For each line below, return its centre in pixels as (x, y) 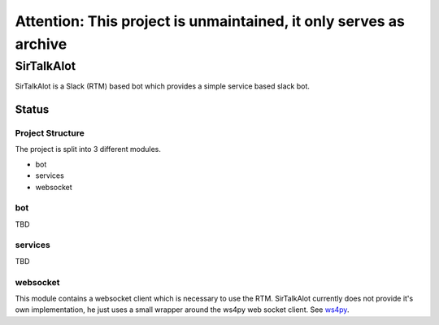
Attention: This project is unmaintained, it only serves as (210, 21)
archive (41, 44)
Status (32, 109)
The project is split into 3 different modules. (88, 149)
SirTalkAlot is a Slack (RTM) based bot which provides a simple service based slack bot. (163, 86)
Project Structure (50, 132)
